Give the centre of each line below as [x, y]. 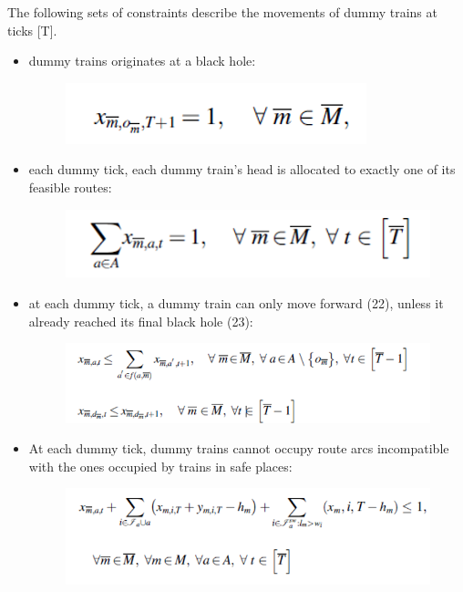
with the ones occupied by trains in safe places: [160, 466]
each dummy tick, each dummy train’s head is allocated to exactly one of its [242, 169]
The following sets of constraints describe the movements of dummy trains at [222, 12]
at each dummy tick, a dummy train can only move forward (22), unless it [236, 302]
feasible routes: [70, 187]
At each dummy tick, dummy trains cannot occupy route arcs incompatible [239, 448]
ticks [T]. [32, 30]
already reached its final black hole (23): [141, 321]
